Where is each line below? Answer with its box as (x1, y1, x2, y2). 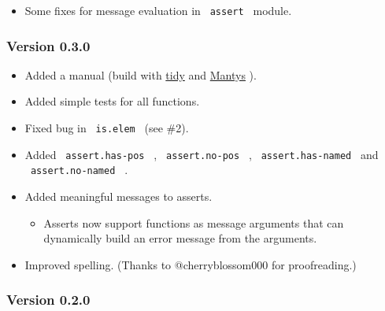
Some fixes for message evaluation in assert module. (24, 2, 292, 18)
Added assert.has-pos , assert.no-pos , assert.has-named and (24, 146, 379, 162)
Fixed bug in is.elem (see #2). (24, 120, 189, 136)
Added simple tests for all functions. (24, 93, 200, 109)
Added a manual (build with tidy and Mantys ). (24, 66, 257, 83)
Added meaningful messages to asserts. (24, 188, 213, 205)
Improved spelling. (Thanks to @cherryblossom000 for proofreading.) (24, 256, 357, 272)
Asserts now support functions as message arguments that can (43, 214, 344, 231)
